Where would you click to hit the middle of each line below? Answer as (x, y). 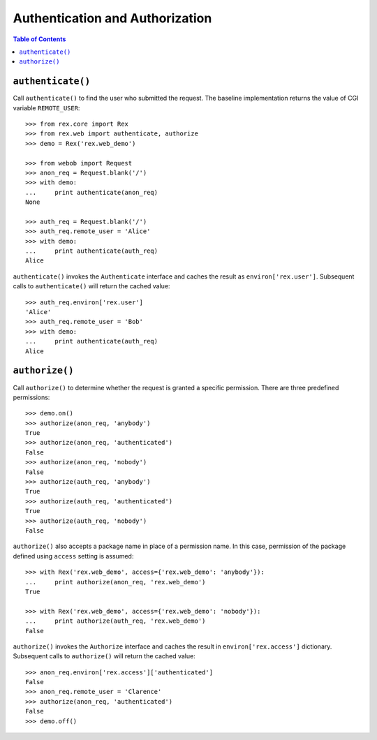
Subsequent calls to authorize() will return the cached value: (104, 656)
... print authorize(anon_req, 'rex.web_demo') (116, 582)
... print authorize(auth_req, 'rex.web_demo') (116, 621)
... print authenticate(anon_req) (92, 192)
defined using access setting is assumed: (73, 556)
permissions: (31, 397)
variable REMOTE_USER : (46, 108)
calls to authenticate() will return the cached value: (91, 286)
